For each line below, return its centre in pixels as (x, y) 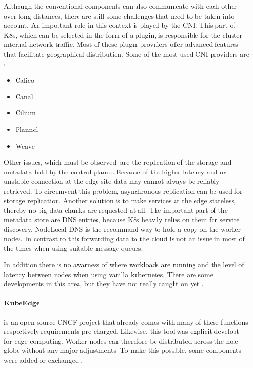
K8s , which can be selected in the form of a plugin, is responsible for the (112, 34)
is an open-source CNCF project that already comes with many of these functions (126, 321)
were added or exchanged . (44, 360)
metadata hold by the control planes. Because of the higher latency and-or (115, 171)
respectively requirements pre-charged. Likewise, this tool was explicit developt (122, 331)
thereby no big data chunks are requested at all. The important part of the (116, 210)
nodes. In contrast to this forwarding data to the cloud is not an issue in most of (124, 238)
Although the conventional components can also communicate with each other (121, 6)
